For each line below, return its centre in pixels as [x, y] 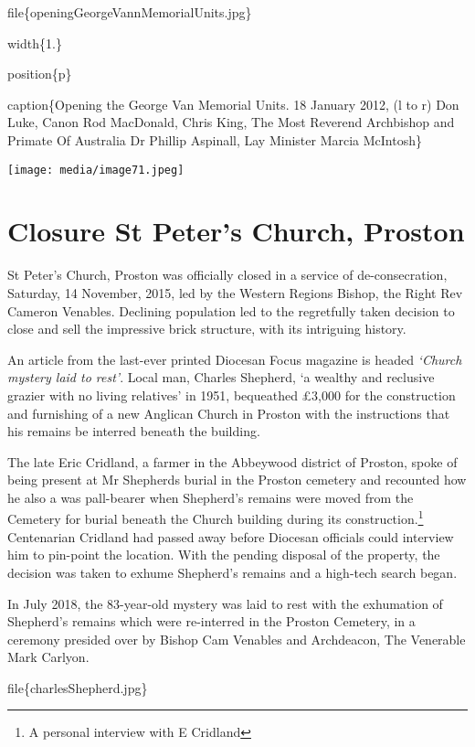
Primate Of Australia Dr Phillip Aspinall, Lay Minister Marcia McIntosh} [215, 139]
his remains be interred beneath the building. [134, 431]
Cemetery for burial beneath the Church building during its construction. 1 [216, 518]
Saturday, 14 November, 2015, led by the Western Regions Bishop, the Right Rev [235, 292]
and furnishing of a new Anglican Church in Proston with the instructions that [229, 413]
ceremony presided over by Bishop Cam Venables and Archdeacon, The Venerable [237, 639]
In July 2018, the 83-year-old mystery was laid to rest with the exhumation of [225, 603]
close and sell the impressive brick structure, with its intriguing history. [207, 329]
